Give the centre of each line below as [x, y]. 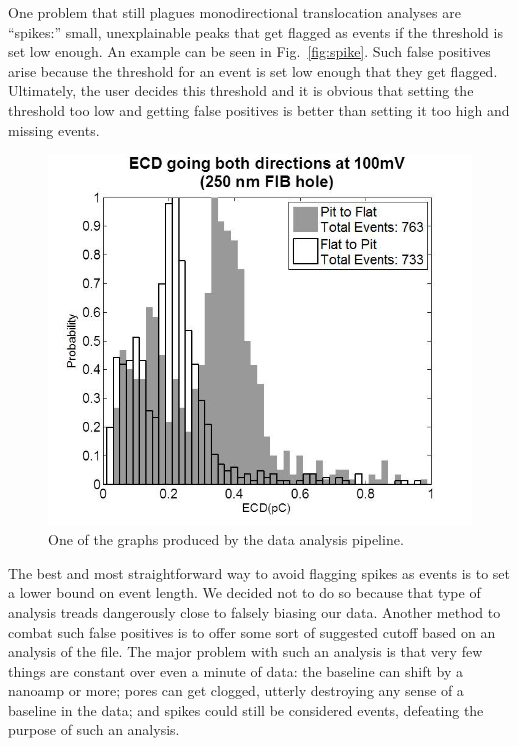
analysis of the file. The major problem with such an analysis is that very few [245, 651]
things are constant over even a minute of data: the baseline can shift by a [235, 670]
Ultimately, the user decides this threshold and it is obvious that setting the [241, 90]
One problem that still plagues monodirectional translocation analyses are [234, 12]
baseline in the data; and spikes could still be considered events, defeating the [246, 709]
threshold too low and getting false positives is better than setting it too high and [259, 109]
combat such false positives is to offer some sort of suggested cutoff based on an [252, 631]
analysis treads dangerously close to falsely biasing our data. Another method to [254, 611]
